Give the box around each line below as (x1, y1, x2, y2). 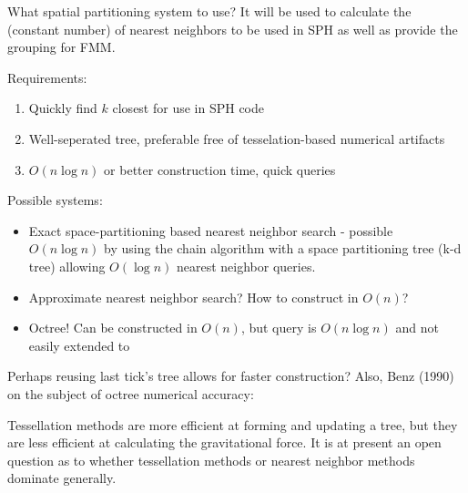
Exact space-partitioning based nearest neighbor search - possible (28, 221, 393, 240)
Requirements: (7, 67, 87, 87)
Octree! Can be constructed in (28, 318, 198, 337)
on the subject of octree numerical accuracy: (7, 384, 254, 403)
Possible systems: (7, 190, 103, 210)
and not (395, 318, 439, 337)
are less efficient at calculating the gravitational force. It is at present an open (7, 433, 442, 452)
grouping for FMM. (7, 37, 116, 56)
